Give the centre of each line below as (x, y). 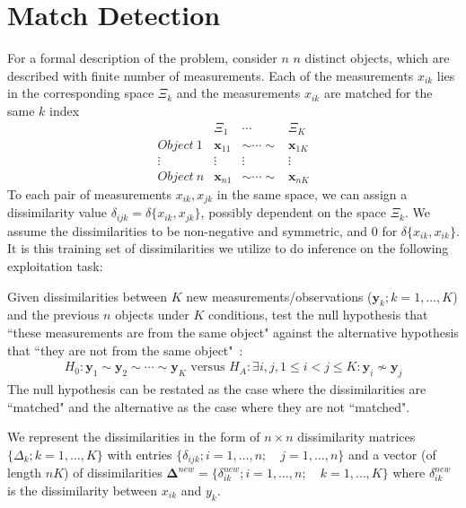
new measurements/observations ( (279, 296)
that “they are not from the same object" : (125, 350)
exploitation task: (55, 266)
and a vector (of (392, 454)
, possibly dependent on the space (293, 212)
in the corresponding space (81, 93)
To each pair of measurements (89, 193)
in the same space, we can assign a (312, 193)
